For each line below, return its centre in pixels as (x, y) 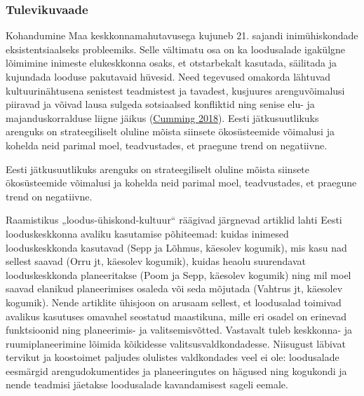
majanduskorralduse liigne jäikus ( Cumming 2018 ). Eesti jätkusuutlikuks (162, 117)
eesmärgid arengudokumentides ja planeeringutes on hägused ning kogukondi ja (176, 370)
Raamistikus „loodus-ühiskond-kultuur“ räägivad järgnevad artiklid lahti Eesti (174, 220)
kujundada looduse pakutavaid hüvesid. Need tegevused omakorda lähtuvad (168, 76)
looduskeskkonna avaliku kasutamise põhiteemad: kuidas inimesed (147, 233)
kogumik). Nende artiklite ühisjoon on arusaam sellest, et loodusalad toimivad (174, 302)
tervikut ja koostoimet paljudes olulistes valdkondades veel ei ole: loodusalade (173, 357)
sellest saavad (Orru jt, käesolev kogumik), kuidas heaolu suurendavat (156, 261)
